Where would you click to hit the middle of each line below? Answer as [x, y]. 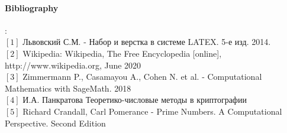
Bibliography [32, 7]
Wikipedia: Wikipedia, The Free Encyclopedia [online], [122, 53]
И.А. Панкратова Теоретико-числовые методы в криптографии [135, 100]
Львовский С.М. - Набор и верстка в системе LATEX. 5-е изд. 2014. [147, 42]
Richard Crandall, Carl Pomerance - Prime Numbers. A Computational [152, 111]
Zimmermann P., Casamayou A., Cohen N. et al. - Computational [142, 77]
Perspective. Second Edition [55, 123]
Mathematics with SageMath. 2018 [68, 88]
